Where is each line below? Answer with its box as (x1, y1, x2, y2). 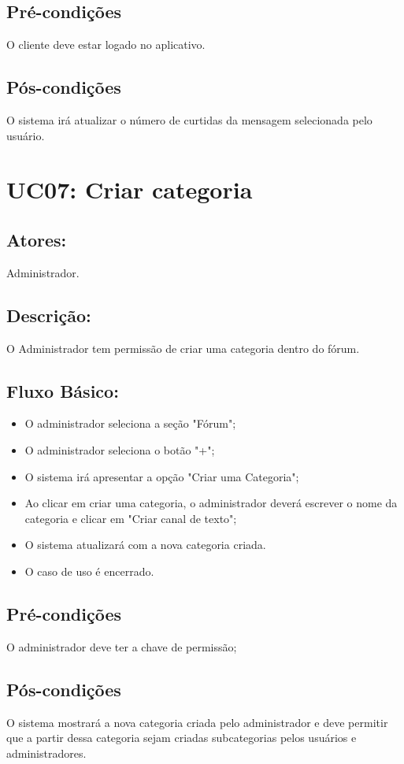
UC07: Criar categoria (6, 173, 253, 206)
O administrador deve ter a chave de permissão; (6, 638, 237, 655)
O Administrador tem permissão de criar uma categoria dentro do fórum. (6, 339, 360, 356)
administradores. (6, 744, 87, 761)
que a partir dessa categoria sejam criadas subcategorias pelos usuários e (6, 729, 357, 746)
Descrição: (6, 302, 91, 327)
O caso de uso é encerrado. (24, 562, 154, 579)
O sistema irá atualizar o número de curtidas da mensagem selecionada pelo (6, 112, 372, 128)
